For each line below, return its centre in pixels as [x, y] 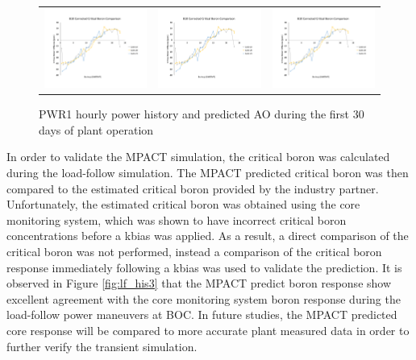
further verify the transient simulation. [102, 346]
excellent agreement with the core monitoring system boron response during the [204, 298]
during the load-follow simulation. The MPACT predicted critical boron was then [208, 172]
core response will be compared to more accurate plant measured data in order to [208, 330]
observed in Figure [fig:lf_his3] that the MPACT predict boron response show [199, 283]
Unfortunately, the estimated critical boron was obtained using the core [183, 204]
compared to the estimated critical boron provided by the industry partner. [193, 188]
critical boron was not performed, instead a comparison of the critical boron [194, 251]
